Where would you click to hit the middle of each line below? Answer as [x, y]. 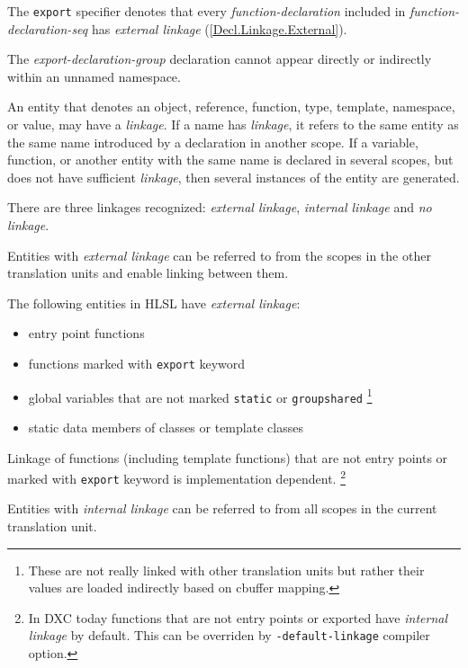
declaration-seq [48, 28]
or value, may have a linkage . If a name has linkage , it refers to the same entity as [233, 125]
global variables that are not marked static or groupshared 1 [200, 396]
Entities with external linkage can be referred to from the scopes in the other [219, 255]
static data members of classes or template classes [166, 427]
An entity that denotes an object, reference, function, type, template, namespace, [231, 107]
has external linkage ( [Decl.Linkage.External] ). [219, 28]
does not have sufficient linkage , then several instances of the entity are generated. [234, 177]
